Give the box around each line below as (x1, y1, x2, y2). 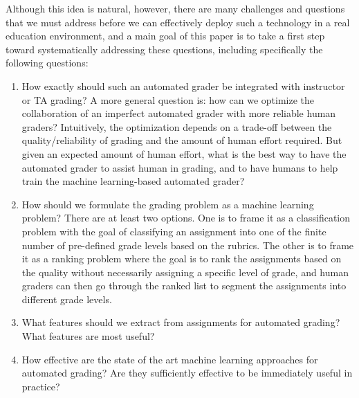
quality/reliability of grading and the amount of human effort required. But (21, 133, 342, 147)
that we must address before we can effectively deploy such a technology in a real (6, 15, 350, 29)
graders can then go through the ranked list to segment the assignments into (21, 278, 347, 293)
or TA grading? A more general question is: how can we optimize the (21, 92, 315, 107)
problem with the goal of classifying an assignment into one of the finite (21, 224, 326, 238)
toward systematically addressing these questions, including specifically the (6, 42, 323, 56)
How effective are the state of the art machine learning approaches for (21, 352, 318, 366)
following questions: (6, 55, 89, 70)
